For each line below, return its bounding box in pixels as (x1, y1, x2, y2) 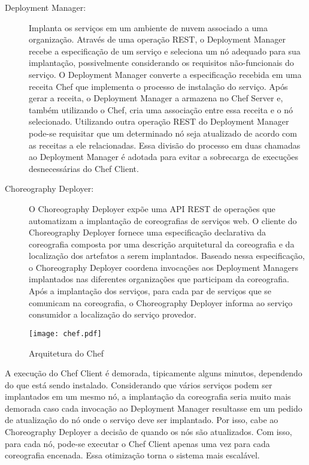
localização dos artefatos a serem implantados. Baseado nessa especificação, (29, 249, 305, 262)
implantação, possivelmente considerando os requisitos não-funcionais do (29, 56, 294, 69)
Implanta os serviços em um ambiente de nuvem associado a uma (29, 21, 268, 34)
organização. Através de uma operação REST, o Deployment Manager (29, 33, 286, 46)
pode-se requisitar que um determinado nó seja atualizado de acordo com (29, 126, 297, 139)
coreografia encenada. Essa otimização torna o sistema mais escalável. (5, 449, 260, 461)
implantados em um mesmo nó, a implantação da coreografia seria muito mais (5, 390, 291, 403)
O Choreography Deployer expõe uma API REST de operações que (29, 202, 275, 215)
